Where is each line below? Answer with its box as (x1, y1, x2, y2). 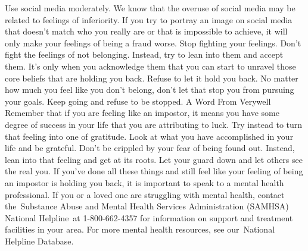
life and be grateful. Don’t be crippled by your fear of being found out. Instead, (5, 142, 295, 154)
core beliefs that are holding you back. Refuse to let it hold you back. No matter (5, 71, 298, 84)
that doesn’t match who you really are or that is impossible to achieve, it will (5, 25, 288, 37)
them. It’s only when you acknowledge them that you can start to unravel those (5, 59, 296, 72)
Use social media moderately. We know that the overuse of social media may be (5, 2, 295, 14)
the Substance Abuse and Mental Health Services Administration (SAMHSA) (5, 200, 289, 212)
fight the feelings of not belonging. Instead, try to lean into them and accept (5, 48, 284, 61)
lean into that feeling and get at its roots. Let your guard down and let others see (5, 153, 303, 165)
